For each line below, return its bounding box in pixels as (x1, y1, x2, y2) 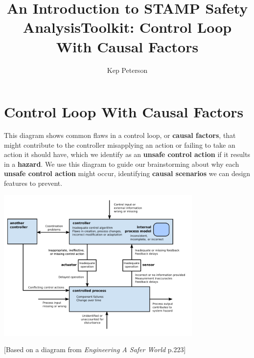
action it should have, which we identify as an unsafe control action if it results (4, 149, 251, 159)
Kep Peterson (107, 65, 148, 75)
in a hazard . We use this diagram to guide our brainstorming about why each (4, 158, 239, 169)
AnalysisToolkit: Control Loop (23, 17, 232, 37)
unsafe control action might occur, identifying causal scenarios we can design (4, 168, 251, 179)
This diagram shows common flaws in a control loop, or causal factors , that (4, 130, 236, 140)
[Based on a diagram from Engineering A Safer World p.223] (4, 344, 186, 355)
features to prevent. (4, 178, 63, 188)
